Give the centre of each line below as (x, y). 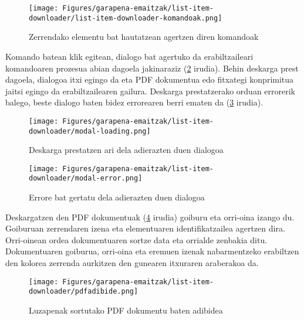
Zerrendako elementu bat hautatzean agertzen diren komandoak (144, 37)
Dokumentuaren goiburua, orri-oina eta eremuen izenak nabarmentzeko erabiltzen (152, 251)
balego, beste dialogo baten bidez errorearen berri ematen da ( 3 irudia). (134, 102)
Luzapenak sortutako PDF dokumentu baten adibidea (126, 310)
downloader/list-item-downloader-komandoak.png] (126, 18)
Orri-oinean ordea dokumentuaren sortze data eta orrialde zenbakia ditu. (136, 239)
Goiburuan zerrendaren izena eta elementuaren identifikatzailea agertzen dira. (145, 228)
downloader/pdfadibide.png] (84, 292)
